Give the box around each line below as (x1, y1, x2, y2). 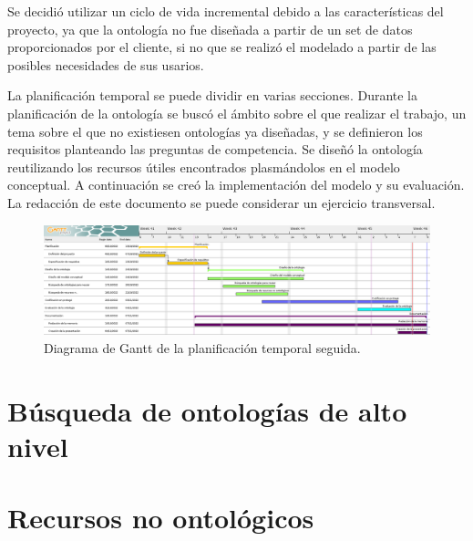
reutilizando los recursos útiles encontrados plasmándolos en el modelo (7, 157, 400, 176)
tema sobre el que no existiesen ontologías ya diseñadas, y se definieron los (7, 121, 423, 140)
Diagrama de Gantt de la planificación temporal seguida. (44, 338, 361, 358)
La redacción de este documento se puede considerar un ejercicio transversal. (7, 192, 436, 212)
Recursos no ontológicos (7, 499, 314, 536)
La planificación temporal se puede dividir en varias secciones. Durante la (7, 86, 418, 105)
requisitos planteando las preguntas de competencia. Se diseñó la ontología (7, 140, 423, 159)
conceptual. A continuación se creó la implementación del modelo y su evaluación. (7, 175, 465, 194)
